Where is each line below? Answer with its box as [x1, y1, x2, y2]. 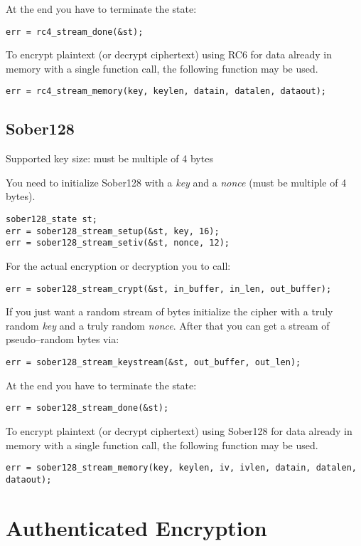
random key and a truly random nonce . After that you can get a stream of [6, 317, 330, 332]
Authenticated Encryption [6, 513, 267, 542]
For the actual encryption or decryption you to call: [6, 258, 231, 273]
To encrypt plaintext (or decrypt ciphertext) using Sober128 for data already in [6, 423, 352, 438]
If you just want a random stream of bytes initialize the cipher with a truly [6, 304, 333, 319]
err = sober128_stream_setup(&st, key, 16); [6, 226, 220, 236]
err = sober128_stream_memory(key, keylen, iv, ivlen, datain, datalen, [6, 463, 357, 473]
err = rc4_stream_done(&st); [6, 26, 144, 37]
